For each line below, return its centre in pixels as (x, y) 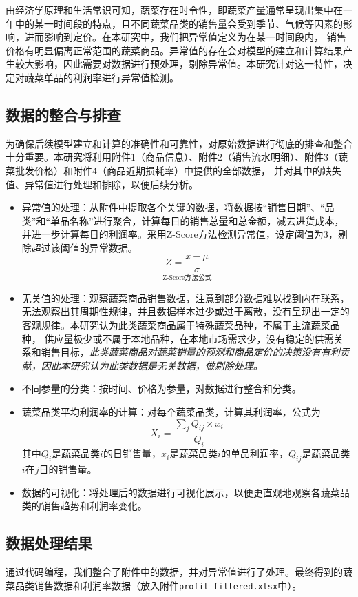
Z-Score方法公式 (187, 278)
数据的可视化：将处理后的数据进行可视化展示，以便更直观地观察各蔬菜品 (186, 492)
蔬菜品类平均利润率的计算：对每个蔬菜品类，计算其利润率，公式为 (171, 411)
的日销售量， (132, 453)
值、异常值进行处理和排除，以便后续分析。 (102, 184)
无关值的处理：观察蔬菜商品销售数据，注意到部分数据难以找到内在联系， (186, 297)
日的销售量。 (68, 468)
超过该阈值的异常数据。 (84, 247)
